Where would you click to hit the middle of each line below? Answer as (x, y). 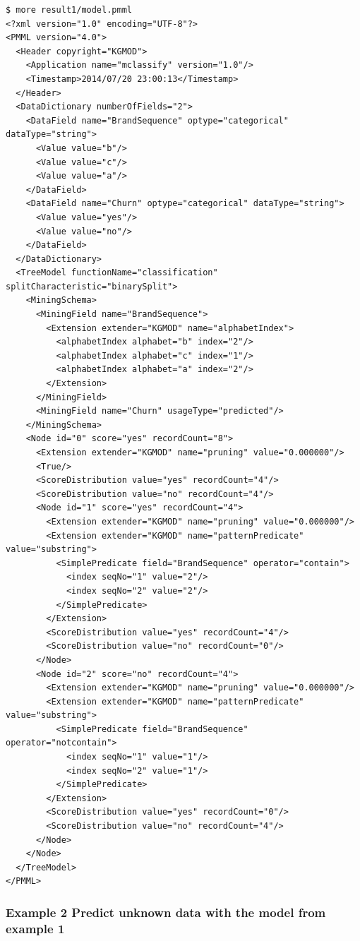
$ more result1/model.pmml (69, 10)
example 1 (35, 928)
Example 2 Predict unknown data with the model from (166, 912)
